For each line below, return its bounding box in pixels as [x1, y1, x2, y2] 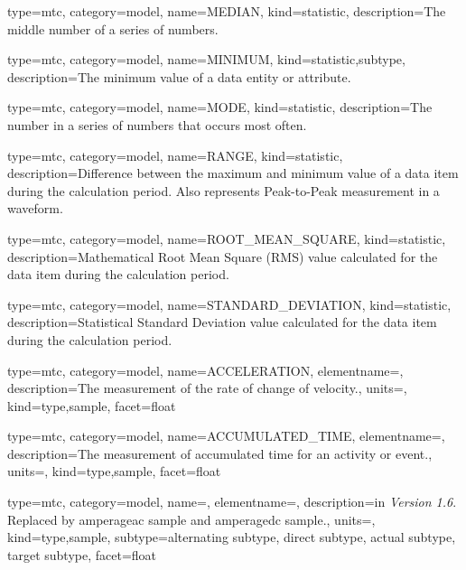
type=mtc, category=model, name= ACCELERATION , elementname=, [7, 360, 404, 379]
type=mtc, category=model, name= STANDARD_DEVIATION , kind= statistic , [7, 294, 452, 313]
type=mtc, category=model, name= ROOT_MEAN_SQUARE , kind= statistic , [7, 229, 446, 248]
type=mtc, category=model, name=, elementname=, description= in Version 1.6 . [7, 492, 457, 511]
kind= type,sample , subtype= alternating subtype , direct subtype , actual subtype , [7, 528, 456, 547]
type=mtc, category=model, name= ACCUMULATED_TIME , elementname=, [7, 426, 445, 445]
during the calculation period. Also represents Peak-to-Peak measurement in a [7, 181, 440, 200]
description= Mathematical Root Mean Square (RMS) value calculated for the [7, 247, 438, 266]
